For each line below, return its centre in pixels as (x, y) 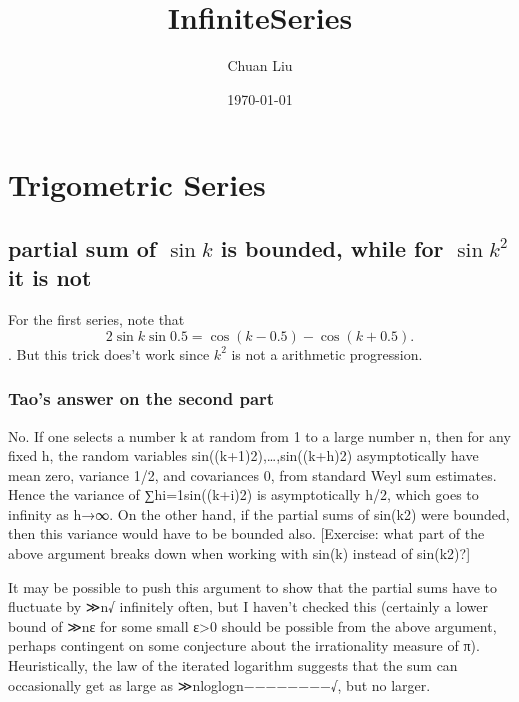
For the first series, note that (96, 319)
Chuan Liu (260, 65)
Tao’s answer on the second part (141, 398)
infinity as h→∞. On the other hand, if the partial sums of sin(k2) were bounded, (259, 513)
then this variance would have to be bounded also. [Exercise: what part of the (246, 533)
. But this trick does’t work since (109, 353)
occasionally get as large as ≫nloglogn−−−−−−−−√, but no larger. (219, 684)
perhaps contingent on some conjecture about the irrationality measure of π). (244, 645)
